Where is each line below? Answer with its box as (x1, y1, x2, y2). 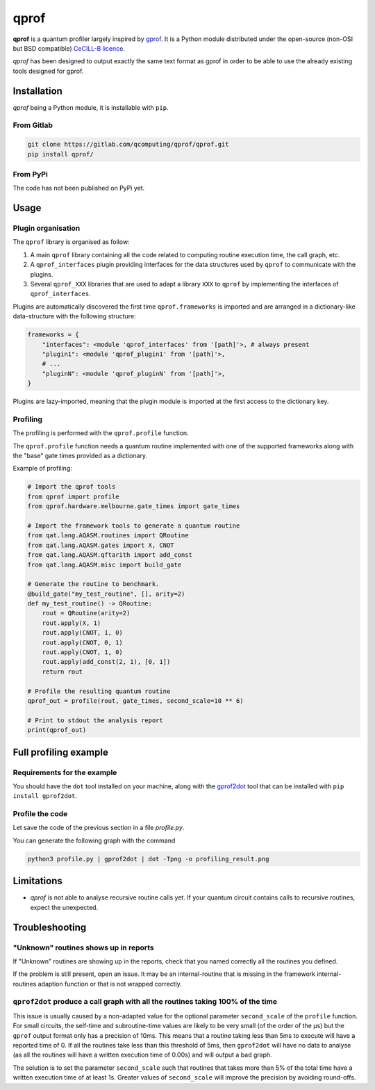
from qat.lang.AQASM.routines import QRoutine (27, 532, 189, 539)
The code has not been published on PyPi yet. (12, 184, 145, 193)
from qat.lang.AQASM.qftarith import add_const (27, 551, 192, 559)
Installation (12, 85, 62, 97)
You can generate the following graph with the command (12, 836, 176, 845)
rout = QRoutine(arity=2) (42, 609, 131, 617)
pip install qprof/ (27, 150, 94, 158)
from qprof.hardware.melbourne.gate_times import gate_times (27, 503, 240, 510)
